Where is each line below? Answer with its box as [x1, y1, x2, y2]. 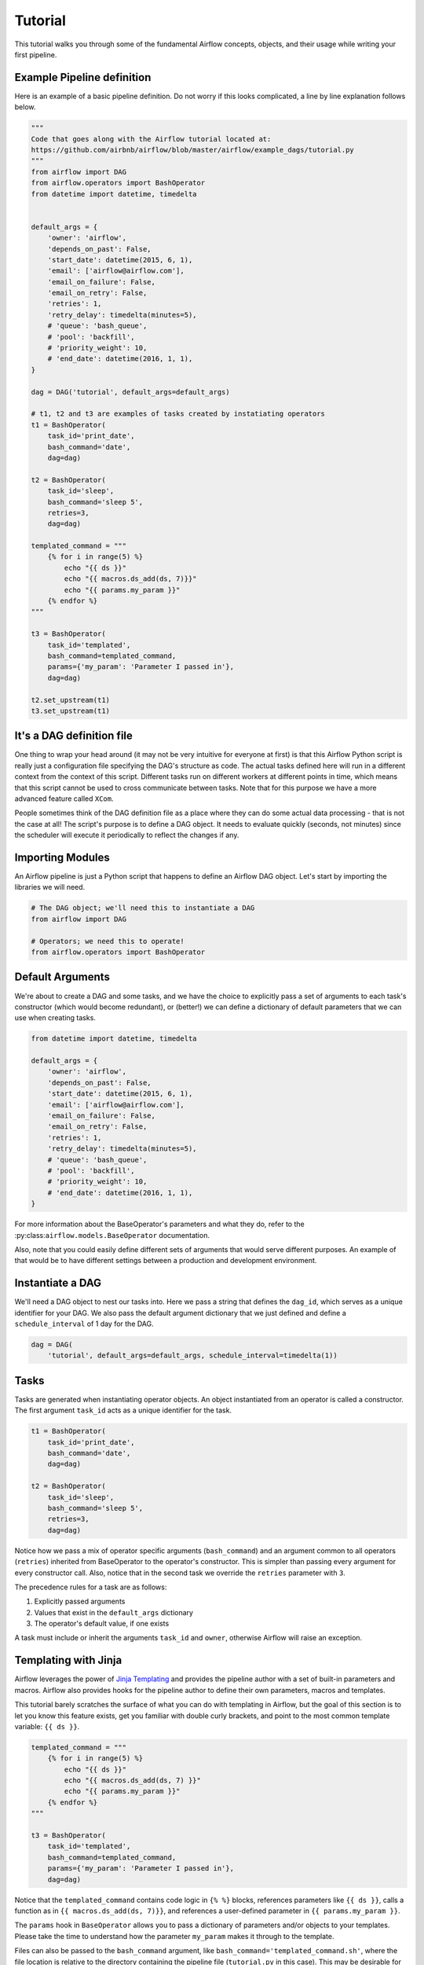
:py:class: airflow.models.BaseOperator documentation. [14, 1230, 210, 1240]
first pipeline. [14, 50, 57, 59]
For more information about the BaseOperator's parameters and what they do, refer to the [14, 1219, 305, 1229]
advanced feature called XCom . [14, 794, 114, 803]
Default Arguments [14, 971, 110, 984]
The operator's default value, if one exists [34, 1619, 170, 1629]
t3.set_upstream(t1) [31, 706, 110, 715]
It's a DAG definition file [14, 729, 133, 743]
